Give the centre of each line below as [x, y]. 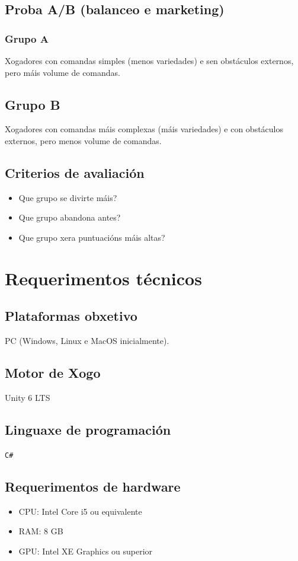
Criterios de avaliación [75, 172]
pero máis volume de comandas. [63, 72]
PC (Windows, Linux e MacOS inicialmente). [87, 341]
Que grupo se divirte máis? [68, 197]
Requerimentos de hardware [93, 486]
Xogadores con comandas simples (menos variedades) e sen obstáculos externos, [149, 60]
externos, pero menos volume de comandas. [83, 140]
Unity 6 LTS [28, 397]
